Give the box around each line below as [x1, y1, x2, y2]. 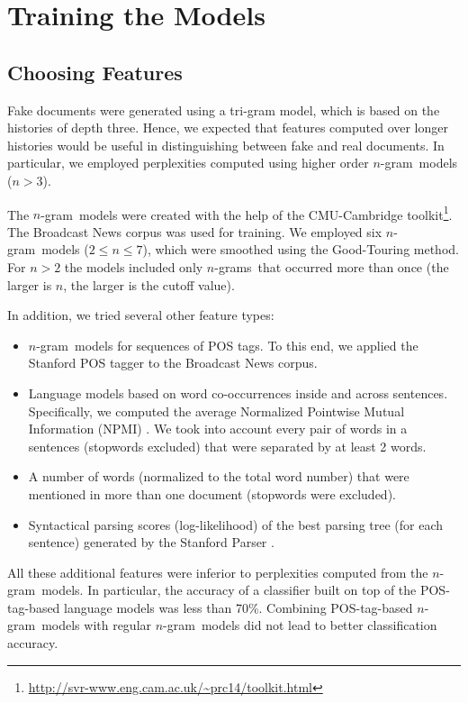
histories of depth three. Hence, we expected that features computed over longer [7, 118, 448, 137]
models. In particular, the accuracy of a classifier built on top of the [41, 580, 417, 599]
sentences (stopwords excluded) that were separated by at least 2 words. [28, 436, 427, 455]
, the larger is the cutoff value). [63, 275, 235, 294]
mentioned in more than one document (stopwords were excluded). [28, 484, 396, 503]
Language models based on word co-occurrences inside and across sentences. [28, 383, 448, 402]
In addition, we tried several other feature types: [7, 306, 274, 324]
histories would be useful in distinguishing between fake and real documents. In [7, 135, 445, 154]
